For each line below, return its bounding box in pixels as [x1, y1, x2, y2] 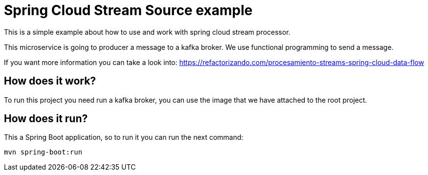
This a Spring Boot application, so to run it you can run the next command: [4, 133, 244, 142]
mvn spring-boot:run [4, 148, 83, 156]
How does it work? [4, 75, 96, 87]
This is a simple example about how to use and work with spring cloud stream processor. [4, 27, 291, 36]
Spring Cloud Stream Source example [4, 2, 253, 19]
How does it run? [4, 112, 88, 125]
